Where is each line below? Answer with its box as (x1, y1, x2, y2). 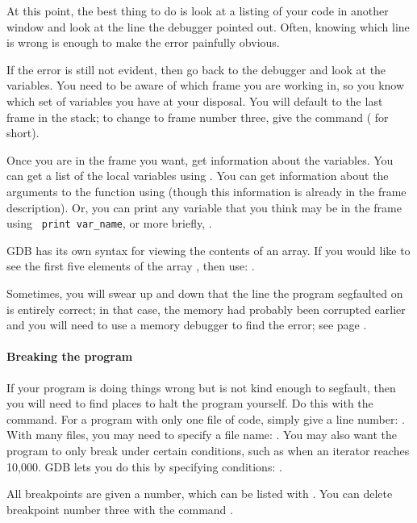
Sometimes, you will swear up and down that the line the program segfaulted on (6, 284, 403, 301)
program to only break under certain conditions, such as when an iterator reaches (6, 441, 410, 458)
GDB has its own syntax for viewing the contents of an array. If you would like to (6, 241, 411, 258)
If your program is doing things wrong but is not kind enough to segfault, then (6, 379, 396, 395)
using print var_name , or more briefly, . (6, 215, 212, 232)
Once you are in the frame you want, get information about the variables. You (6, 151, 394, 168)
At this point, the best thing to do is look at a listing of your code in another (6, 2, 389, 19)
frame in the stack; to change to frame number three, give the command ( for (6, 108, 389, 125)
